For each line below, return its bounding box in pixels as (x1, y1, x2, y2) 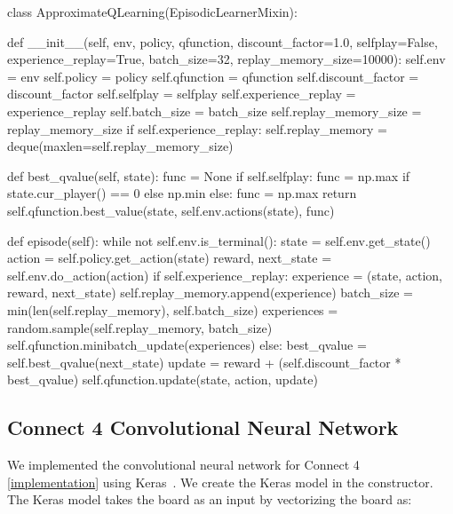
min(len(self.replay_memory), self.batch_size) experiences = (7, 300, 338, 319)
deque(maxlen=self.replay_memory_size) (7, 137, 234, 155)
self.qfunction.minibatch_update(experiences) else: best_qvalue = (7, 336, 367, 354)
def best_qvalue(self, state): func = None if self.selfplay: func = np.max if (7, 166, 410, 185)
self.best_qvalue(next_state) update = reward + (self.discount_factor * (7, 352, 401, 371)
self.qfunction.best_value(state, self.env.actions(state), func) (7, 201, 335, 219)
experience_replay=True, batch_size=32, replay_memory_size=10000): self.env (7, 50, 446, 68)
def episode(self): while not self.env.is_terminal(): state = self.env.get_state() (7, 231, 431, 249)
